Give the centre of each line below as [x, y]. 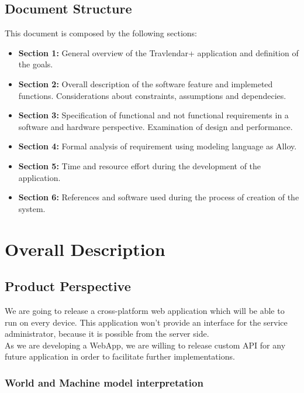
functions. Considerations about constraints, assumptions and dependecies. [152, 95]
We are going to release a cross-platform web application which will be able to [145, 310]
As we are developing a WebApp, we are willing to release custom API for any [145, 345]
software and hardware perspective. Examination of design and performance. [156, 126]
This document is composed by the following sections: [101, 33]
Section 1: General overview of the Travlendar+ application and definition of [158, 52]
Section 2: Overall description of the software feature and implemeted [146, 83]
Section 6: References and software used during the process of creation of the [159, 197]
